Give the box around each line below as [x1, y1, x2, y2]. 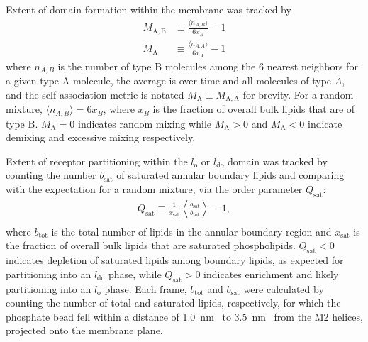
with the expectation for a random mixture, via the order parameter [6, 181, 303, 196]
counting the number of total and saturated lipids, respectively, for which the [6, 295, 341, 310]
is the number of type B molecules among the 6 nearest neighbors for [57, 58, 358, 73]
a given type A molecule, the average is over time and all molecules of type [6, 73, 332, 88]
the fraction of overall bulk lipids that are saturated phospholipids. [6, 238, 296, 253]
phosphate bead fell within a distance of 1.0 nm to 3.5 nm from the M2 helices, [6, 309, 363, 324]
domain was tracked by [227, 153, 328, 168]
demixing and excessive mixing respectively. [6, 130, 196, 145]
